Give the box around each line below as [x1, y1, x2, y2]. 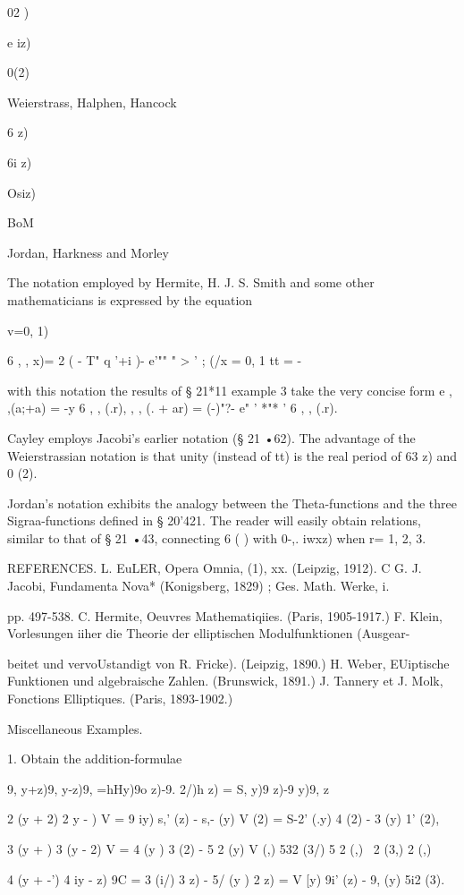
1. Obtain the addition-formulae [7, 749, 182, 768]
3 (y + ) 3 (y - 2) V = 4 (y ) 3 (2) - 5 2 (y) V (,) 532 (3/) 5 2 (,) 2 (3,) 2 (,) [7, 840, 432, 857]
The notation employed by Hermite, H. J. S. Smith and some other [7, 273, 375, 292]
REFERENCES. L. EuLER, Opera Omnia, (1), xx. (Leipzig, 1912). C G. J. [7, 558, 422, 577]
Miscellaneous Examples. [7, 719, 143, 737]
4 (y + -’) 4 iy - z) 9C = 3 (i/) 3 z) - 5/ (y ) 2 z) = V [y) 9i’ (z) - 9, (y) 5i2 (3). [7, 869, 445, 888]
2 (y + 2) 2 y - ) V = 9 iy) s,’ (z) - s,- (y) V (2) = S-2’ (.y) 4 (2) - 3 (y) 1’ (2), [7, 809, 440, 828]
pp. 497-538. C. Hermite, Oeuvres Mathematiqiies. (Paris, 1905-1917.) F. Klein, [7, 606, 443, 625]
